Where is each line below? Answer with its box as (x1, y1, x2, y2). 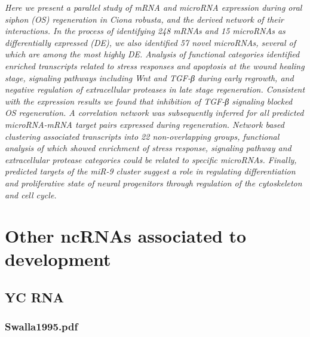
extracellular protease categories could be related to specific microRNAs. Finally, (5, 153, 297, 166)
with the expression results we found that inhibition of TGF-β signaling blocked (5, 94, 293, 107)
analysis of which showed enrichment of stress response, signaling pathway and (5, 142, 291, 154)
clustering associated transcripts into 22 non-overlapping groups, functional (5, 130, 280, 142)
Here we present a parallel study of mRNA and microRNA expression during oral (5, 1, 302, 13)
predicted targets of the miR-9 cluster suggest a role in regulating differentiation (5, 165, 296, 177)
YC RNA (5, 288, 65, 307)
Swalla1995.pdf (5, 319, 78, 334)
